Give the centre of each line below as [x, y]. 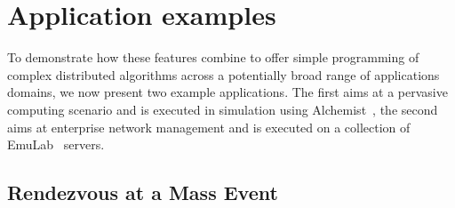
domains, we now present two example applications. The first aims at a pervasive [227, 92]
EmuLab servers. [56, 144]
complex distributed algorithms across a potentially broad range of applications [224, 74]
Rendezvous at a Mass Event [143, 192]
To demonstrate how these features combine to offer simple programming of [213, 57]
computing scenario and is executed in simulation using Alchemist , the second [223, 109]
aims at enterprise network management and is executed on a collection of [209, 127]
